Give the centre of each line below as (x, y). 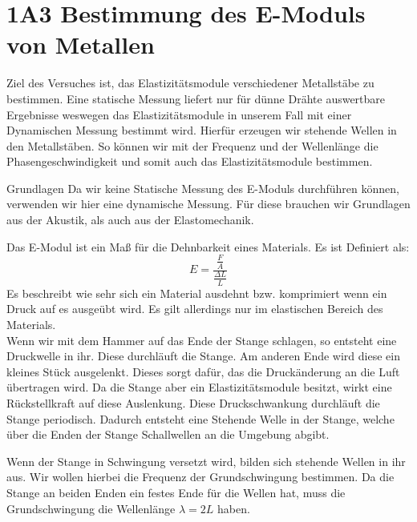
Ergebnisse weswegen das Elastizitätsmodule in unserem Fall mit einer (179, 114)
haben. (233, 508)
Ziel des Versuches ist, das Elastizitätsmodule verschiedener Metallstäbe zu (190, 83)
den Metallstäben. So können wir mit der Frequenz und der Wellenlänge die (192, 145)
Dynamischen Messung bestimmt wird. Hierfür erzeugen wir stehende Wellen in (202, 130)
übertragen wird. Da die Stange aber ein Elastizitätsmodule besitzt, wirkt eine (199, 387)
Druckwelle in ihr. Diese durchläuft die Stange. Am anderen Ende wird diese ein (203, 356)
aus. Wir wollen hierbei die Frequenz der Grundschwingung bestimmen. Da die (200, 477)
